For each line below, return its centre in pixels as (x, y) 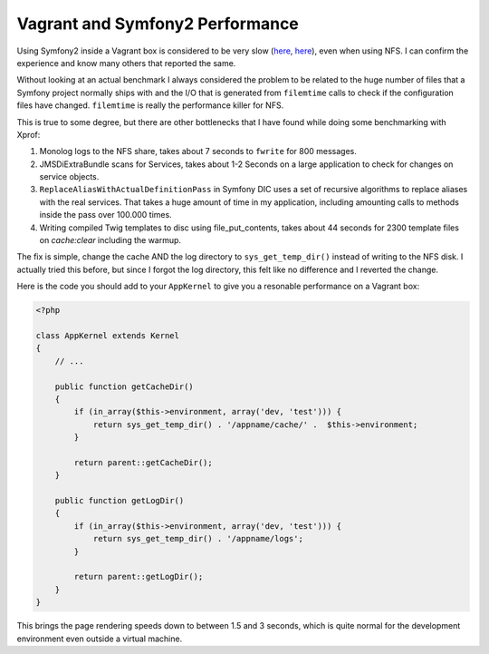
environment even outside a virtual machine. (100, 639)
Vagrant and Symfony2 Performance (158, 24)
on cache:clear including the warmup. (110, 240)
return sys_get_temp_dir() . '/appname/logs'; (198, 539)
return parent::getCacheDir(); (143, 462)
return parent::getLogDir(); (139, 577)
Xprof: (29, 134)
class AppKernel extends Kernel (108, 335)
